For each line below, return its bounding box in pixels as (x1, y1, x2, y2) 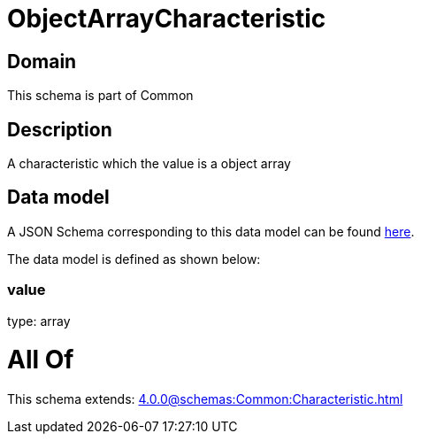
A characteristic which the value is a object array (7, 156, 291, 172)
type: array (7, 313, 71, 329)
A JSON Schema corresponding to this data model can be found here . (7, 223, 415, 239)
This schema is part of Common (7, 88, 194, 104)
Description (7, 118, 112, 141)
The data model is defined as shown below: (7, 251, 261, 267)
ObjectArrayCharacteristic (7, 4, 326, 34)
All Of (7, 344, 74, 375)
